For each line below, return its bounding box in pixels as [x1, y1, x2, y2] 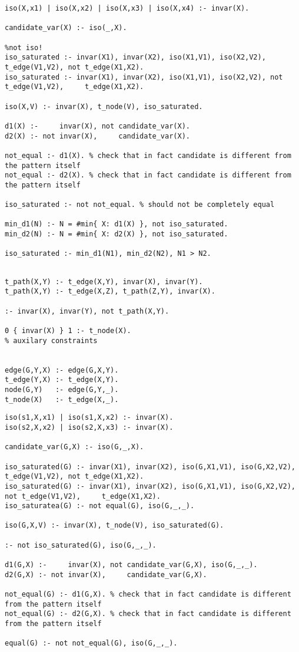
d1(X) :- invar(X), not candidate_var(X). [5, 121, 190, 130]
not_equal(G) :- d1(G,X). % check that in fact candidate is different [5, 590, 291, 599]
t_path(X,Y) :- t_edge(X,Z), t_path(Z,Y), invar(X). [5, 287, 215, 296]
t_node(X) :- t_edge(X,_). [5, 395, 119, 404]
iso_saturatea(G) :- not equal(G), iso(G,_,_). [5, 502, 195, 511]
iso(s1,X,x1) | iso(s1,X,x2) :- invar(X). [5, 413, 174, 422]
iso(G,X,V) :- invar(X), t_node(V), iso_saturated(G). [5, 521, 224, 530]
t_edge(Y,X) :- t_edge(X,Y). [5, 376, 119, 384]
